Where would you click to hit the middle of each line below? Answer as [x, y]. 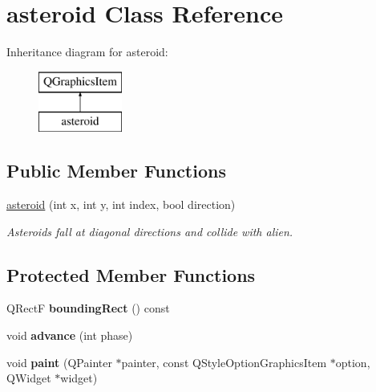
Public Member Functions [116, 171]
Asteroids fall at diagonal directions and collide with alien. [150, 231]
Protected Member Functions [131, 274]
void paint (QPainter [59, 362]
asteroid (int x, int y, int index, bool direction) [121, 204]
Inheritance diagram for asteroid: [87, 52]
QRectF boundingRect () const [88, 308]
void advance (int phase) [70, 335]
